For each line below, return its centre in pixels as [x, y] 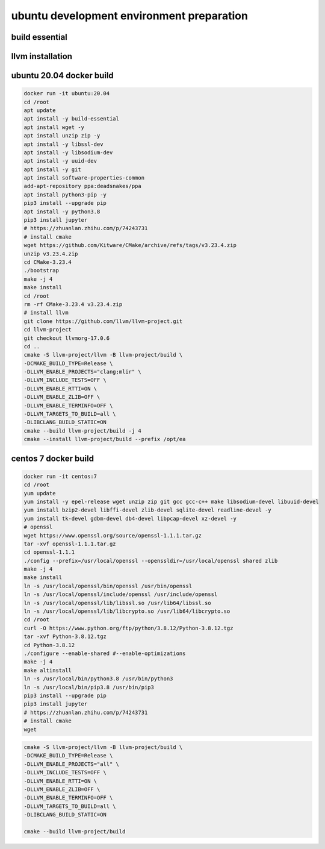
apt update [40, 110]
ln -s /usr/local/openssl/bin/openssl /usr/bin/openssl [108, 586]
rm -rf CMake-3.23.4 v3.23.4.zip [73, 304]
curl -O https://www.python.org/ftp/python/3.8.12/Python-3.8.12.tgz [128, 628]
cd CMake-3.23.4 [48, 262]
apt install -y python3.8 [62, 211]
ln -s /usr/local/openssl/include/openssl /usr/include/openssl [121, 594]
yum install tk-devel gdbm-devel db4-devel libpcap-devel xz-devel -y [130, 518]
